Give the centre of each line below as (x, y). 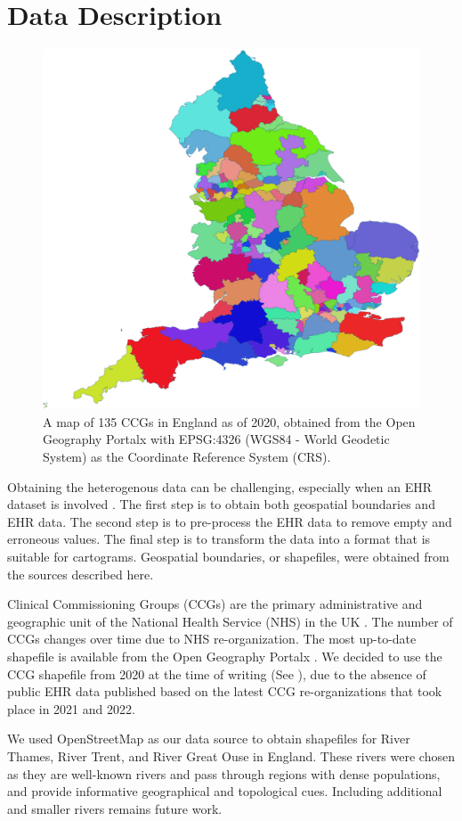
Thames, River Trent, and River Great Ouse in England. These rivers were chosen (231, 755)
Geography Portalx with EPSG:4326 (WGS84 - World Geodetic (216, 439)
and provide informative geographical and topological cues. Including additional (225, 791)
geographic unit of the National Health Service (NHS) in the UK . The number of (230, 621)
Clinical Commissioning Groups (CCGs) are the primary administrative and (215, 604)
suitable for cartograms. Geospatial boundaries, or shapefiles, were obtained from (228, 556)
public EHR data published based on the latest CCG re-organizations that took (225, 691)
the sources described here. (81, 574)
